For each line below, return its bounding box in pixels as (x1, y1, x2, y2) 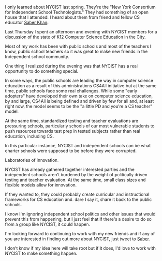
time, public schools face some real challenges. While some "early (5, 88, 138, 93)
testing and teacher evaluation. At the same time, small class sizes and (5, 177, 146, 183)
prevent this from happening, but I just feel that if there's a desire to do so (5, 216, 152, 222)
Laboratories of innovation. (5, 157, 59, 163)
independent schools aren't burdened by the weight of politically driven (5, 172, 147, 177)
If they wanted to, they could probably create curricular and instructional (5, 191, 150, 197)
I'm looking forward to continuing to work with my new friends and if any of (5, 231, 155, 236)
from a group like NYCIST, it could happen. (5, 221, 90, 227)
